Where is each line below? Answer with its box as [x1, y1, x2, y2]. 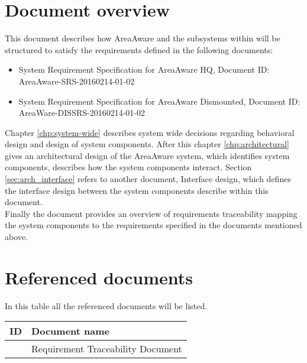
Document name [31, 324, 109, 338]
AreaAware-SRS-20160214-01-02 [18, 74, 135, 87]
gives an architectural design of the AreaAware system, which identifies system [5, 149, 290, 161]
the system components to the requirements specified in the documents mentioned [5, 219, 302, 231]
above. [5, 231, 28, 243]
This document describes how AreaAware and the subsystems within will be [5, 32, 280, 44]
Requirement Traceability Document [31, 342, 182, 356]
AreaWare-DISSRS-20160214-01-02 [18, 106, 145, 119]
